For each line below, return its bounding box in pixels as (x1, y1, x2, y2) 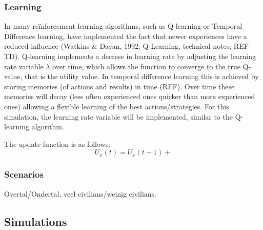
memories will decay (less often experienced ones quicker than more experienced (4, 91, 255, 102)
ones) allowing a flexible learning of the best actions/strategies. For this (4, 101, 229, 111)
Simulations (4, 213, 67, 229)
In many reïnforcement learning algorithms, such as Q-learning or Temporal (4, 21, 242, 31)
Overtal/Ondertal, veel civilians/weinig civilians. (4, 188, 156, 199)
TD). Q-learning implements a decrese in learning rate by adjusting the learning (4, 51, 256, 61)
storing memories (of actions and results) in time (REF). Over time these (4, 81, 235, 91)
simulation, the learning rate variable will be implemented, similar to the (4, 111, 233, 122)
